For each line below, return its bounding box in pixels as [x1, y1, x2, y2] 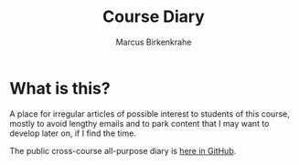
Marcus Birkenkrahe [115, 36, 192, 47]
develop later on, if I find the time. [9, 128, 137, 139]
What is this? [9, 77, 112, 98]
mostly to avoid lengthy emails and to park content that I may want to [9, 118, 270, 129]
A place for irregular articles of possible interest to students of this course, [9, 108, 290, 119]
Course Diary [101, 6, 206, 27]
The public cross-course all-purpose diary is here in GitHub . [9, 145, 237, 156]
